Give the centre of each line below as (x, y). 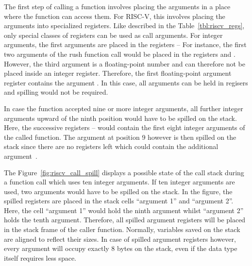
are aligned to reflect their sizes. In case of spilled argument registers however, (120, 239)
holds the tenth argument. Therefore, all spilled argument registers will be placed (125, 220)
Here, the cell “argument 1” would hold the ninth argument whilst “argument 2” (124, 210)
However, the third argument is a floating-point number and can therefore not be (125, 63)
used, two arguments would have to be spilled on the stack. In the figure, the (118, 191)
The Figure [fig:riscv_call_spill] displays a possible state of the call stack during (124, 172)
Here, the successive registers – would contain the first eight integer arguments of (125, 127)
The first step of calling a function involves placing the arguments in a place (117, 6)
